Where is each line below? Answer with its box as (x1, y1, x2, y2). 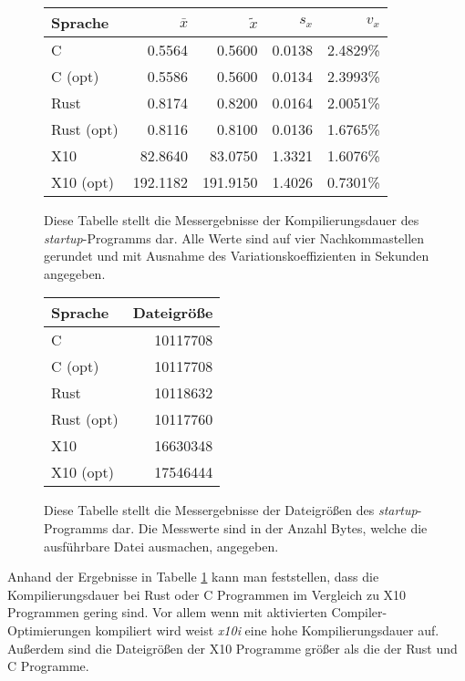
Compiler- (331, 603, 387, 622)
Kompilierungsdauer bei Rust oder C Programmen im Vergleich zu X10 (7, 584, 407, 604)
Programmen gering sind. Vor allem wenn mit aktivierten (7, 603, 327, 622)
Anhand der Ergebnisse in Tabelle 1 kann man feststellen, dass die (7, 567, 379, 586)
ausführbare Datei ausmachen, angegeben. (44, 536, 279, 555)
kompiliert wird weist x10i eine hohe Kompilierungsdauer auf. (95, 620, 439, 639)
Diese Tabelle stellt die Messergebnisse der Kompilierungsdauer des (44, 211, 419, 229)
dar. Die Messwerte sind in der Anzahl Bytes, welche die (112, 518, 428, 537)
